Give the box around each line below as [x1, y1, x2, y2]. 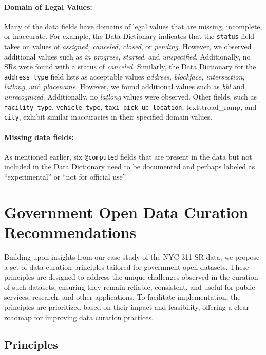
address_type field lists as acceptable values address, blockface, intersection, [4, 71, 245, 82]
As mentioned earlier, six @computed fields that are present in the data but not [4, 151, 252, 162]
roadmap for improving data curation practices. [4, 311, 154, 322]
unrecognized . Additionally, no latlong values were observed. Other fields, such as [4, 91, 257, 102]
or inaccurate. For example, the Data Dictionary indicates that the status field [4, 31, 255, 42]
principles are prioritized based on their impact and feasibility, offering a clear [4, 301, 249, 312]
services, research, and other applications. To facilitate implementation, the [4, 291, 241, 302]
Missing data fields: [4, 131, 74, 142]
